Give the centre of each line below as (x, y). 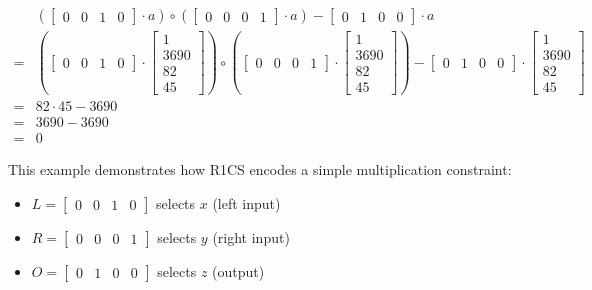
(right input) (251, 236)
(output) (238, 270)
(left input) (246, 202)
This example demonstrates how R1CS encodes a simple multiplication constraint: (260, 169)
